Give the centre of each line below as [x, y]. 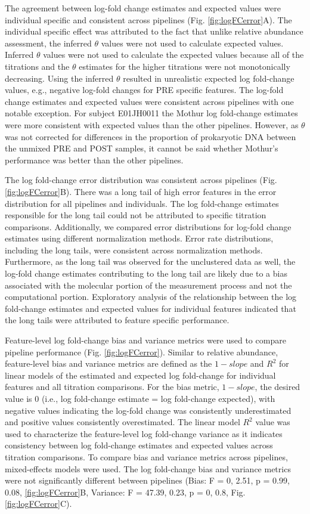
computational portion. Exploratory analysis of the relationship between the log [151, 297]
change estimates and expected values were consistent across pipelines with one [149, 101]
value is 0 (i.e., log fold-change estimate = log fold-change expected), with [140, 398]
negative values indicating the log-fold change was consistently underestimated [148, 410]
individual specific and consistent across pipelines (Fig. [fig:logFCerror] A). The [148, 19]
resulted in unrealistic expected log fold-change [209, 78]
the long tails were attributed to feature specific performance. [117, 320]
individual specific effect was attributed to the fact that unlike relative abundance [154, 31]
